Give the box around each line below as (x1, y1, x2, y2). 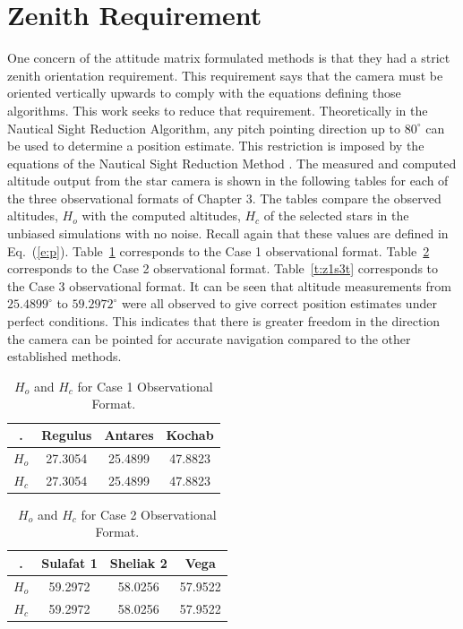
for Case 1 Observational (77, 376, 213, 395)
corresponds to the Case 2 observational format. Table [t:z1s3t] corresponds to (7, 259, 439, 278)
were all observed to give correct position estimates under (121, 294, 437, 313)
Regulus (41, 426, 92, 444)
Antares (104, 426, 154, 444)
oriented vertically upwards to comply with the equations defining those (7, 83, 401, 102)
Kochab (166, 426, 214, 444)
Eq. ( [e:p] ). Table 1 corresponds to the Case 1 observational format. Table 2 (7, 241, 430, 260)
